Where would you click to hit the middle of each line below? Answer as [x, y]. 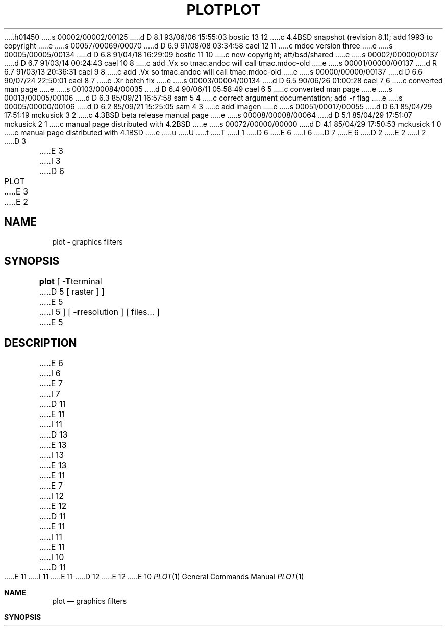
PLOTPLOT [224, 10]
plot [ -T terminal [70, 282]
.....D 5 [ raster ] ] [72, 292]
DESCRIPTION [41, 343]
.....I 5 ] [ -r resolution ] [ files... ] [99, 312]
